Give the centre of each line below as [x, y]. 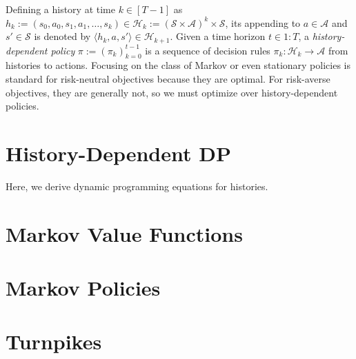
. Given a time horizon [218, 36]
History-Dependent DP [118, 153]
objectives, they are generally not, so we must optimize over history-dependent [172, 92]
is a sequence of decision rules [208, 50]
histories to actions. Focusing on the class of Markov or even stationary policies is [178, 65]
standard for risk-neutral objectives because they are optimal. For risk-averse [168, 79]
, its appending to [263, 22]
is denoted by [62, 36]
